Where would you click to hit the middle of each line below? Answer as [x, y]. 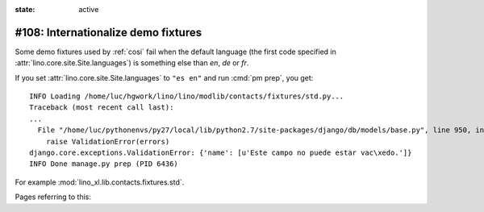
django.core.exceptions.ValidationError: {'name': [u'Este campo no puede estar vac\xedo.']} [221, 153]
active [89, 9]
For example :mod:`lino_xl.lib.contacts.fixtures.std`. [100, 182]
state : [25, 9]
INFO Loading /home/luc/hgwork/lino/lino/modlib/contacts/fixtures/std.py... [187, 96]
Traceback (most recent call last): [102, 108]
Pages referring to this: [53, 197]
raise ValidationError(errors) [108, 141]
